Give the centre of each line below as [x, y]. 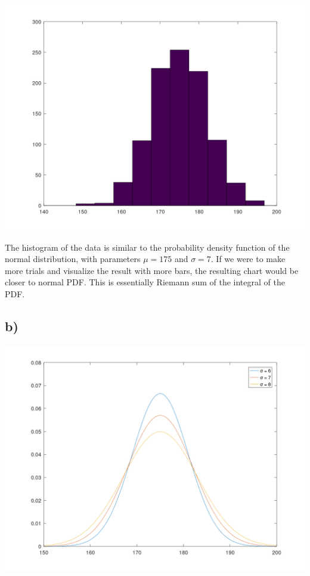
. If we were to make [248, 259]
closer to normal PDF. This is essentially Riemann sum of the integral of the [145, 282]
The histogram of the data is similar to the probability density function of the [147, 247]
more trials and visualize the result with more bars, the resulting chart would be [152, 270]
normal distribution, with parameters [73, 259]
